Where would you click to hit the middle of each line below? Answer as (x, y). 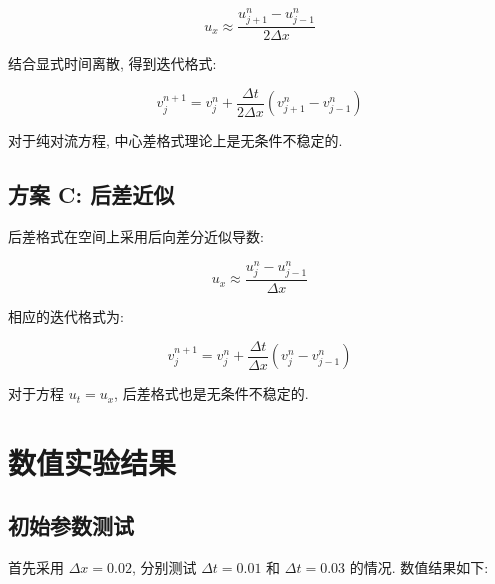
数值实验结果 (92, 461)
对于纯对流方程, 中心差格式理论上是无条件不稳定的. (175, 140)
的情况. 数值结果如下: (419, 567)
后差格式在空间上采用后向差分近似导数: (136, 236)
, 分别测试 (164, 567)
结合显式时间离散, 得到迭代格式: (112, 63)
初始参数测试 (71, 525)
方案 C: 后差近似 (91, 194)
